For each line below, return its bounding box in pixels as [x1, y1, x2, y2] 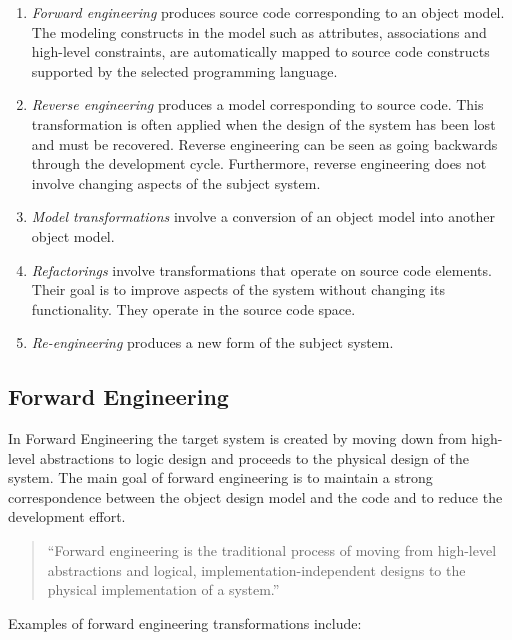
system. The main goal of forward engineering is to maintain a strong [8, 467, 433, 488]
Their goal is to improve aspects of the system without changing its [31, 279, 445, 300]
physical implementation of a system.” [47, 579, 280, 600]
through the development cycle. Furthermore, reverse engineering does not [31, 153, 487, 174]
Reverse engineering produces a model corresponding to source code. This [31, 94, 484, 115]
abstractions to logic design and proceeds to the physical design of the [39, 447, 469, 468]
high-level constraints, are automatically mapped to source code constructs [31, 41, 490, 62]
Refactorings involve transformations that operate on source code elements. [31, 259, 492, 280]
